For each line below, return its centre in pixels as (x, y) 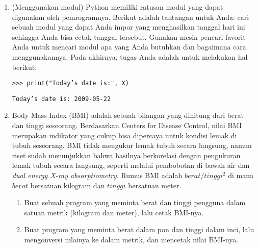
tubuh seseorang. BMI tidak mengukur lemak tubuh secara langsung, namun (132, 145)
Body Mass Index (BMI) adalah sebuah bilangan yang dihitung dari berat (128, 115)
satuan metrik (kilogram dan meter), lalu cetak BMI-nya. (114, 212)
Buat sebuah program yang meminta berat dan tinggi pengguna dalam (135, 202)
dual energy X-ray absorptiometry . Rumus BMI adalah (97, 175)
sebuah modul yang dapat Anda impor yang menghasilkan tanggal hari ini (128, 27)
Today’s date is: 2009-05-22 (61, 99)
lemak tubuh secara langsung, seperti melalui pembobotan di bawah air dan (131, 165)
